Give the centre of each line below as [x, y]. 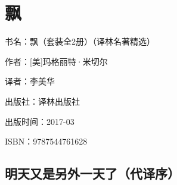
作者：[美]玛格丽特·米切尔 [56, 61]
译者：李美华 [30, 81]
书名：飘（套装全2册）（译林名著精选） [80, 41]
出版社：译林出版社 [42, 101]
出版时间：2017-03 [40, 121]
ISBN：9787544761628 [46, 141]
